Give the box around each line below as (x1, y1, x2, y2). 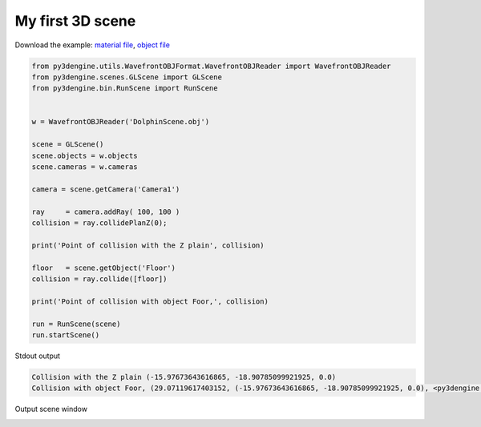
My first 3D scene (14, 12, 136, 30)
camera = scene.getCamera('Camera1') (31, 184, 180, 194)
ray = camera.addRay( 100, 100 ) (31, 207, 180, 216)
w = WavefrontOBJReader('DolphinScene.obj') (31, 117, 210, 127)
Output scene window (14, 405, 88, 414)
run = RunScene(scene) (31, 319, 121, 328)
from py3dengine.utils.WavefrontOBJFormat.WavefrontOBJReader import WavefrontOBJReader (31, 61, 392, 70)
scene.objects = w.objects (31, 151, 138, 160)
